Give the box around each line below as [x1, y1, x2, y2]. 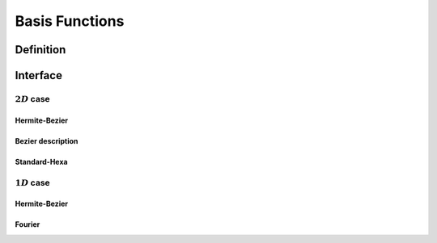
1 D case [15, 177, 50, 188]
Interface [15, 69, 62, 82]
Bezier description [15, 136, 78, 145]
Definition [15, 43, 66, 57]
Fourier [15, 220, 40, 229]
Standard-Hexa [15, 157, 68, 166]
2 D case [15, 93, 50, 104]
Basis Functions [15, 12, 125, 30]
